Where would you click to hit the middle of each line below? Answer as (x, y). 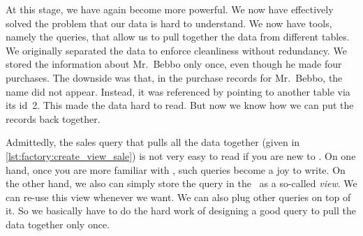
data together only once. (58, 224)
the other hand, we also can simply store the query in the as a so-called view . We (181, 183)
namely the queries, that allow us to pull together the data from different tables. (178, 37)
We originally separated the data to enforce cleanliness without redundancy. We (176, 50)
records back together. (53, 118)
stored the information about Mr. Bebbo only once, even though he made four (174, 64)
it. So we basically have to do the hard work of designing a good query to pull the (181, 211)
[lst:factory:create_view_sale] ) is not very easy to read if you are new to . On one (181, 155)
